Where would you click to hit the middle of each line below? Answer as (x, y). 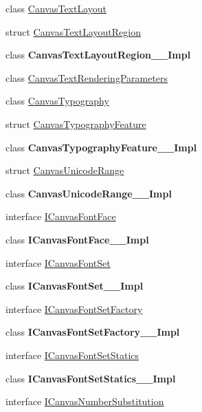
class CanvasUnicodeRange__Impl (89, 193)
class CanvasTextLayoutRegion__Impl (98, 55)
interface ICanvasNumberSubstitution (85, 401)
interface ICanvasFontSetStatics (72, 355)
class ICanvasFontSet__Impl (75, 286)
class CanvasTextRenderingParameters (87, 77)
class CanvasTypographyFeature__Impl (101, 147)
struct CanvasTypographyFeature (76, 123)
